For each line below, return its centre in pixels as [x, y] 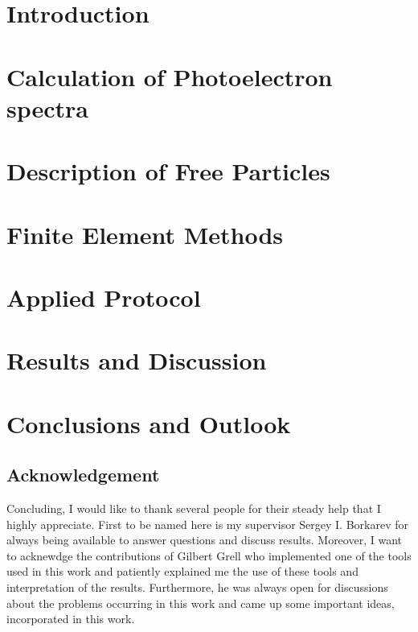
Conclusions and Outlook [149, 423]
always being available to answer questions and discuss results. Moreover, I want [204, 540]
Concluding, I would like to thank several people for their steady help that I [194, 508]
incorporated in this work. [71, 619]
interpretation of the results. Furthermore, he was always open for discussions [197, 587]
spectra [48, 107]
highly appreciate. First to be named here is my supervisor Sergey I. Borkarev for [207, 524]
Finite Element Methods [145, 234]
